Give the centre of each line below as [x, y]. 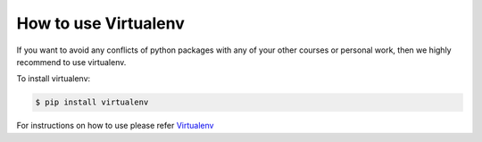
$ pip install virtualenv [92, 102]
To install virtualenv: [54, 79]
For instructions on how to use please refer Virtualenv [115, 126]
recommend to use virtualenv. [71, 62]
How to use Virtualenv [100, 23]
